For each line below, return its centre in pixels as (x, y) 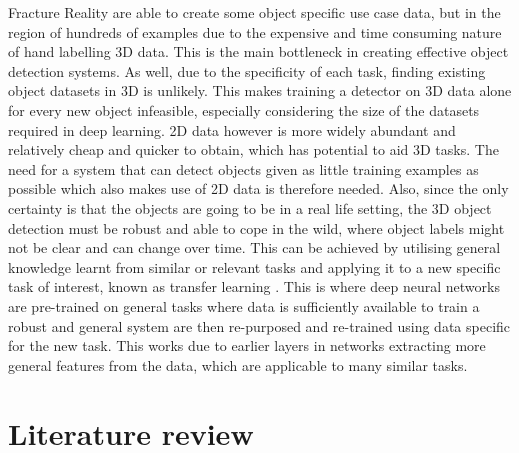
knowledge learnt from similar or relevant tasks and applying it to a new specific (254, 266)
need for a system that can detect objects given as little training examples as (243, 168)
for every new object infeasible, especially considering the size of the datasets (244, 109)
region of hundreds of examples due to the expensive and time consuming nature (255, 31)
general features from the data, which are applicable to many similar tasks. (238, 364)
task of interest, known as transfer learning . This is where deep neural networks (254, 286)
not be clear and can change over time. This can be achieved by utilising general (254, 247)
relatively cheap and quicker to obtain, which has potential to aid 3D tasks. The (253, 149)
